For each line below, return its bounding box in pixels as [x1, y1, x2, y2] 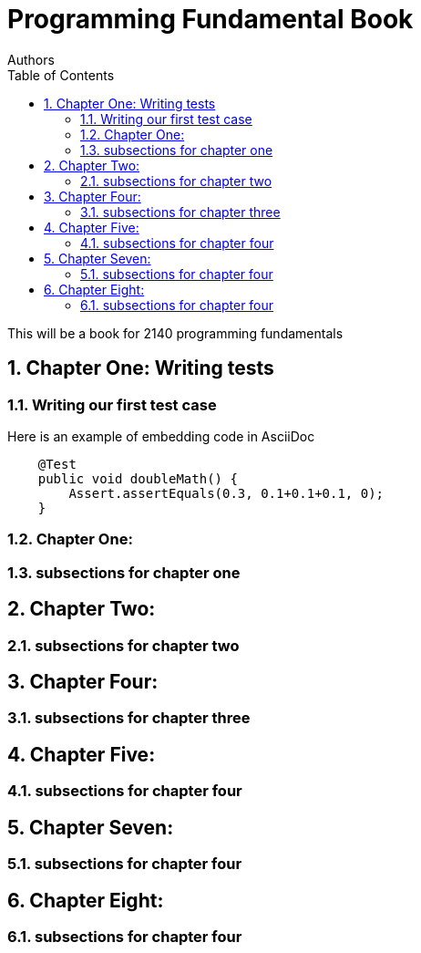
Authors [7, 51, 55, 67]
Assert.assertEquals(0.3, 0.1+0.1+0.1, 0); [68, 485, 385, 501]
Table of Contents [7, 67, 115, 83]
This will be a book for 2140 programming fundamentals [7, 325, 344, 341]
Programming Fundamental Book [7, 4, 414, 35]
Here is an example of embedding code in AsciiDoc [7, 428, 315, 444]
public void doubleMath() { [37, 471, 238, 486]
